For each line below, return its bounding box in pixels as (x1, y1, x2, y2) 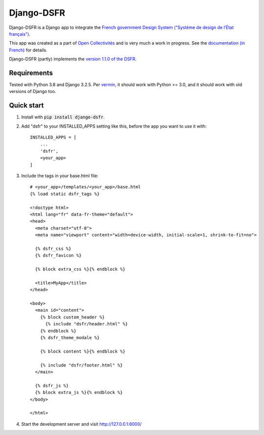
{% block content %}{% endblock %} (40, 348, 126, 354)
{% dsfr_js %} (35, 383, 69, 389)
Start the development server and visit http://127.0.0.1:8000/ (21, 421, 142, 427)
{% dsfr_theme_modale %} (40, 335, 100, 341)
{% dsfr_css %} (35, 246, 71, 252)
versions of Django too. (9, 89, 56, 94)
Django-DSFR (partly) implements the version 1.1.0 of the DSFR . (9, 56, 137, 62)
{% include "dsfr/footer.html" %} (40, 362, 123, 368)
